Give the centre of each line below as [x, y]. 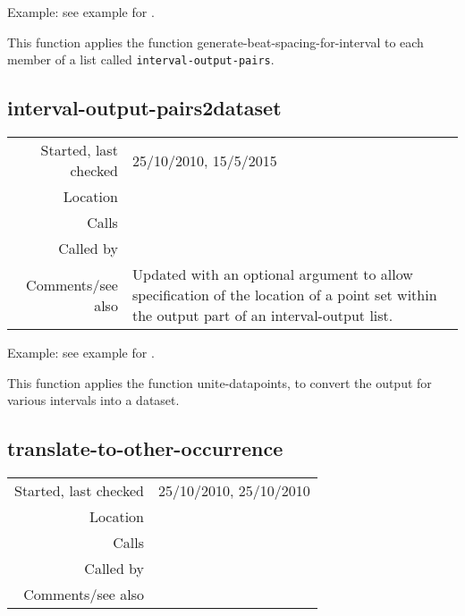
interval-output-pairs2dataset [144, 108]
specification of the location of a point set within [284, 295]
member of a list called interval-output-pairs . [141, 59]
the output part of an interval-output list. [262, 316]
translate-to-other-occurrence [145, 448]
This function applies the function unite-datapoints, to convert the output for [220, 382]
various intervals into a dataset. [93, 400]
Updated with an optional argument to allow [272, 274]
